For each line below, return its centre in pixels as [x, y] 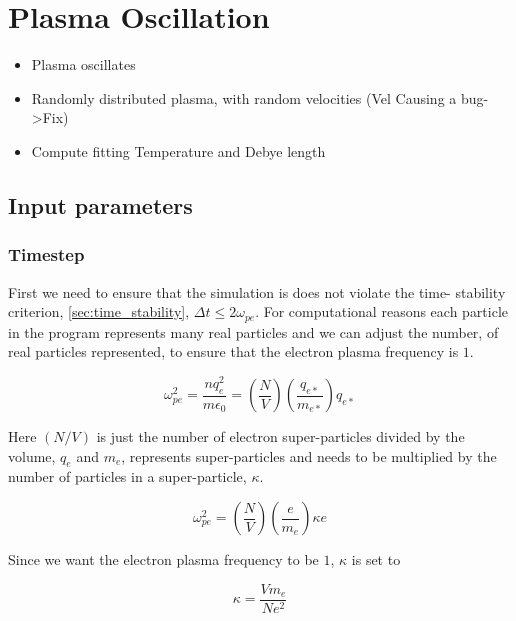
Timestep [46, 254]
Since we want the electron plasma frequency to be [163, 559]
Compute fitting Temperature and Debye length [178, 150]
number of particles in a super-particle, [127, 476]
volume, [32, 455]
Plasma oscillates [83, 64]
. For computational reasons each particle [382, 311]
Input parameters [100, 204]
